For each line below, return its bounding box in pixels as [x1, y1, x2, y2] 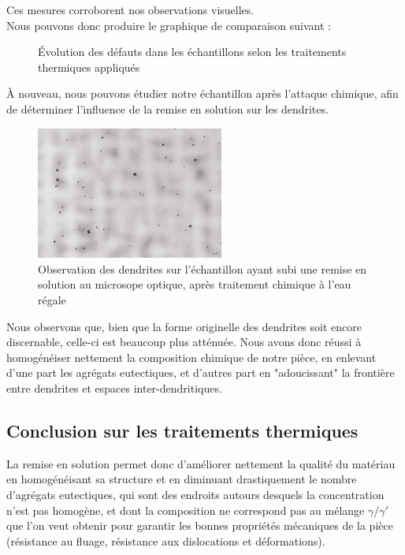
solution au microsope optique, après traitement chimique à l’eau [38, 276, 351, 292]
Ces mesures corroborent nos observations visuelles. [6, 2, 255, 17]
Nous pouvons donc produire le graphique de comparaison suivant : [6, 17, 331, 33]
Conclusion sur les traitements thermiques [6, 418, 359, 442]
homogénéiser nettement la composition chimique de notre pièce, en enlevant [6, 348, 377, 365]
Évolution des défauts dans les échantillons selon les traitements [38, 43, 347, 60]
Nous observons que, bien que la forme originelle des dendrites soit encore [6, 318, 362, 334]
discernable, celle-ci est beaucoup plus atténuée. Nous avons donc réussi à [6, 333, 362, 350]
